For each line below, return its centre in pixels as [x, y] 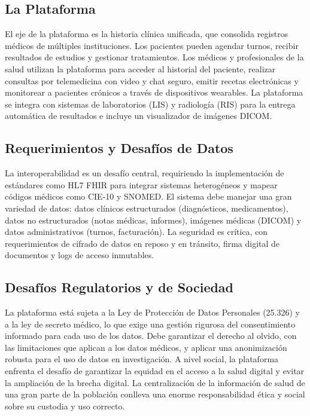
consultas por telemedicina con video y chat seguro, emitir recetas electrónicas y [152, 80]
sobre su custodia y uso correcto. [65, 406]
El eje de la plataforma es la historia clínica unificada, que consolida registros [147, 34]
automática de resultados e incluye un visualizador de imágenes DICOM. [139, 116]
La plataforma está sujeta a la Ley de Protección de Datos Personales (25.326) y [152, 312]
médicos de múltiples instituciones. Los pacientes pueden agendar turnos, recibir [152, 45]
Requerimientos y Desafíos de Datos [119, 148]
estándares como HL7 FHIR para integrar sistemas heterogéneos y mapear [141, 184]
